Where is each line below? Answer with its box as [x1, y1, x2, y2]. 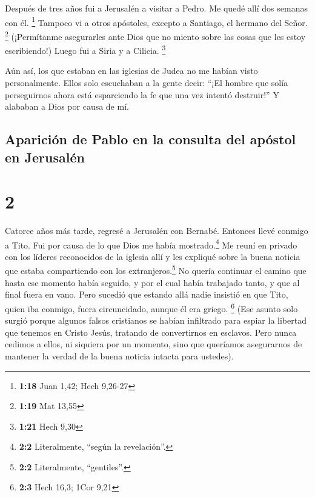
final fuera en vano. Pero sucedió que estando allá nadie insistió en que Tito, [5, 288, 288, 301]
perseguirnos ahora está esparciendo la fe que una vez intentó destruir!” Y [5, 88, 279, 101]
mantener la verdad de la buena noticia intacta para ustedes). [5, 349, 234, 362]
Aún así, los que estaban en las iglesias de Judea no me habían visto [5, 64, 258, 77]
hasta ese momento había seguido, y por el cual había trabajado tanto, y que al [5, 276, 300, 289]
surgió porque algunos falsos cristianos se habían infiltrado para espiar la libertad [5, 314, 307, 327]
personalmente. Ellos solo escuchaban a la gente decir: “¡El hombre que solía [5, 76, 288, 88]
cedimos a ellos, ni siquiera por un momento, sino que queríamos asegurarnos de [5, 338, 302, 350]
